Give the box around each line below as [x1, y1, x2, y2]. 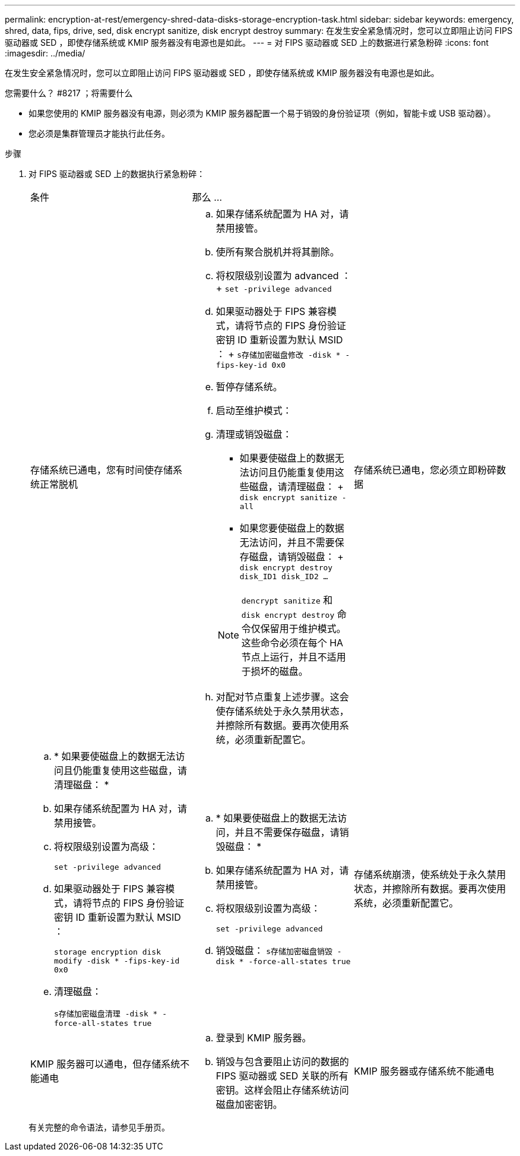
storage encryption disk [54, 947, 161, 956]
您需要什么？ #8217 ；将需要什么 [5, 88, 133, 98]
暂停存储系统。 [215, 381, 283, 393]
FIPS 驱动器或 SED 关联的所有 [215, 1070, 348, 1082]
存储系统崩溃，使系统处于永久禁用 [354, 868, 506, 880]
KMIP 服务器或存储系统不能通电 [354, 1065, 494, 1077]
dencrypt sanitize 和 [241, 594, 333, 606]
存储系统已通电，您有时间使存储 [30, 463, 173, 476]
